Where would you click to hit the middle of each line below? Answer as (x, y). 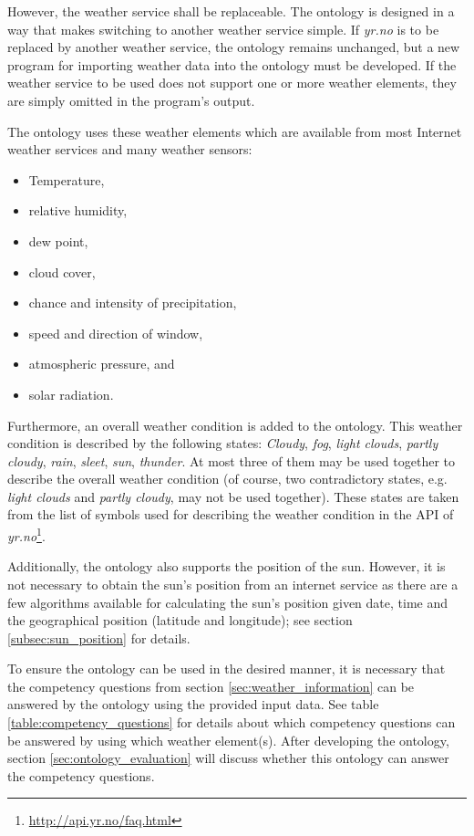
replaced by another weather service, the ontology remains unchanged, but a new (234, 47)
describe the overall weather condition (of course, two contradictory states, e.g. (227, 479)
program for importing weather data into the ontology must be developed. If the (232, 64)
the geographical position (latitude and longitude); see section (180, 620)
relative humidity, (78, 210)
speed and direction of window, (116, 333)
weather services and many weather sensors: (130, 149)
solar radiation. (71, 394)
